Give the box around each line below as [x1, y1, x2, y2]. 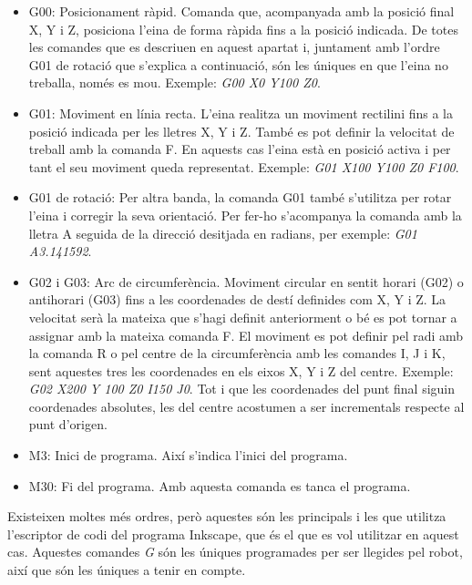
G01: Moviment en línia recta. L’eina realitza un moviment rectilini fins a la [28, 103, 454, 122]
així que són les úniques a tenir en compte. [7, 560, 246, 580]
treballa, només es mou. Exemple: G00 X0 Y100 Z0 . [28, 73, 321, 92]
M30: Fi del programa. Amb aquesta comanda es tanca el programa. [28, 476, 411, 495]
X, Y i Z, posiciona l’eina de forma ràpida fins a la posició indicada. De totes [28, 19, 458, 38]
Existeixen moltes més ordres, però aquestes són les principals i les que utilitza [7, 507, 446, 526]
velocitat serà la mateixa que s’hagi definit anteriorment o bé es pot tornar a [28, 307, 457, 326]
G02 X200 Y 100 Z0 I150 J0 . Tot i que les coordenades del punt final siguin [28, 379, 456, 398]
